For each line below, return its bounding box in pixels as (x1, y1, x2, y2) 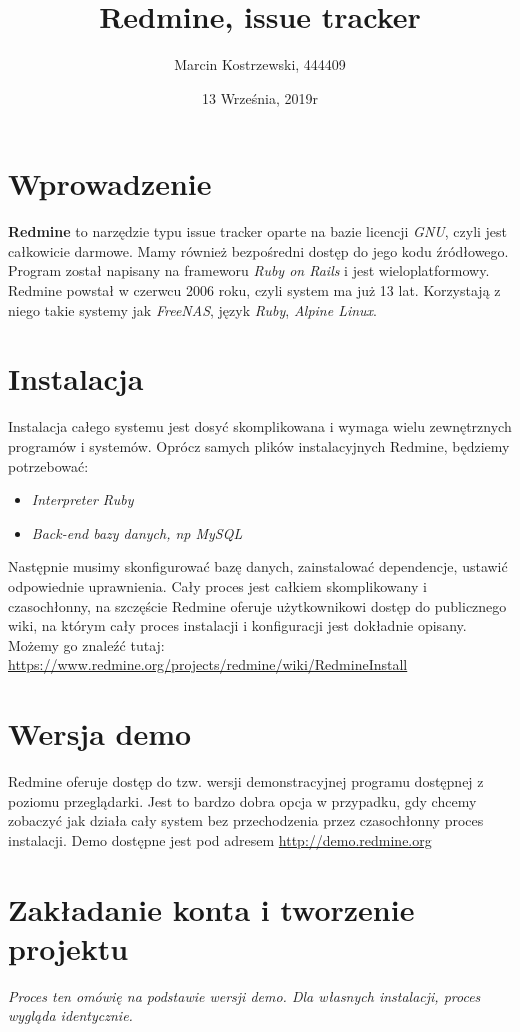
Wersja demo (8, 713, 192, 754)
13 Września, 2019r (201, 87, 319, 108)
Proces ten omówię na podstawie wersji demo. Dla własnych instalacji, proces (8, 985, 481, 1006)
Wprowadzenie (8, 163, 212, 204)
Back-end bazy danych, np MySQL (31, 522, 243, 543)
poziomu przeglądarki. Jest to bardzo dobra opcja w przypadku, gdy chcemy (8, 790, 477, 811)
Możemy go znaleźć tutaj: (8, 634, 165, 655)
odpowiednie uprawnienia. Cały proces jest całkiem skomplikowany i (8, 575, 427, 596)
